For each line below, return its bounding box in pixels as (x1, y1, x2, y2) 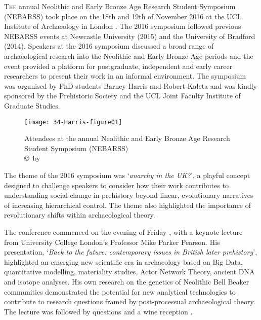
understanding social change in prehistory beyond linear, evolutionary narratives (4, 190, 253, 200)
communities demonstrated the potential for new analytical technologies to (4, 286, 236, 297)
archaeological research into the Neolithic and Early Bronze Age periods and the (4, 50, 253, 61)
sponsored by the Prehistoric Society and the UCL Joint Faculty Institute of (4, 90, 241, 101)
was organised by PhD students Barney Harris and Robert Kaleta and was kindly (4, 80, 257, 91)
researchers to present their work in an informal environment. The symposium (4, 70, 246, 81)
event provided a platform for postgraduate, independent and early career (4, 60, 233, 71)
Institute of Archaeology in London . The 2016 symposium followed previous (4, 21, 241, 31)
